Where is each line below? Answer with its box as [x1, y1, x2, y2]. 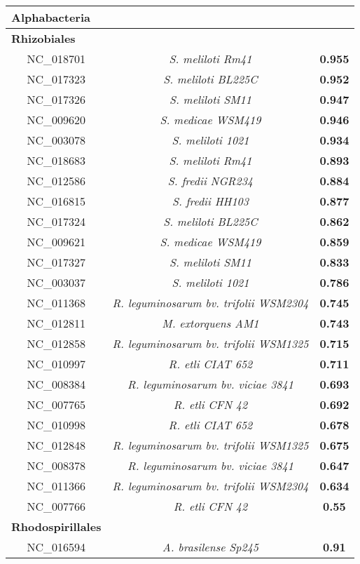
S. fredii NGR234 [167, 173, 254, 189]
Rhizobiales [11, 30, 76, 46]
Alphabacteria [11, 9, 90, 25]
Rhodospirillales [11, 518, 102, 535]
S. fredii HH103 [172, 193, 249, 209]
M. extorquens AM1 [162, 315, 259, 331]
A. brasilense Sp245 [162, 539, 259, 555]
